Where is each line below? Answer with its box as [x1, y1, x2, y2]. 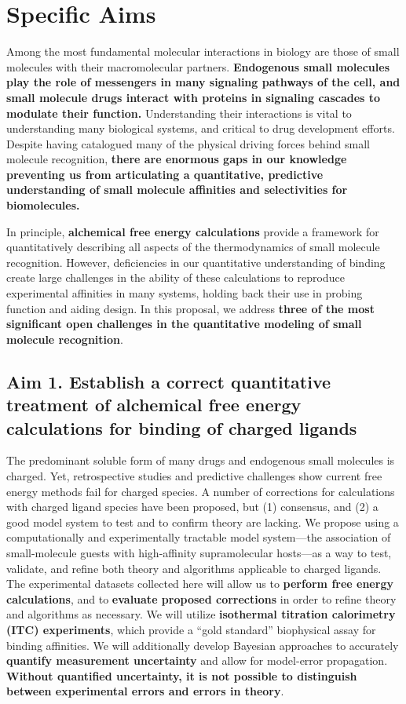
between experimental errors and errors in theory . [6, 683, 284, 699]
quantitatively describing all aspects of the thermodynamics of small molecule [6, 239, 380, 255]
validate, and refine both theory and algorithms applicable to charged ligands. [6, 560, 382, 576]
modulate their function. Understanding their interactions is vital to [6, 104, 352, 121]
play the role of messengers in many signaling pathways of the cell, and [6, 74, 401, 90]
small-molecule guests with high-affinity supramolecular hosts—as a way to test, [6, 544, 392, 560]
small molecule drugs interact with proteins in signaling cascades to [6, 89, 381, 105]
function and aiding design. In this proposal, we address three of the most [6, 300, 375, 316]
